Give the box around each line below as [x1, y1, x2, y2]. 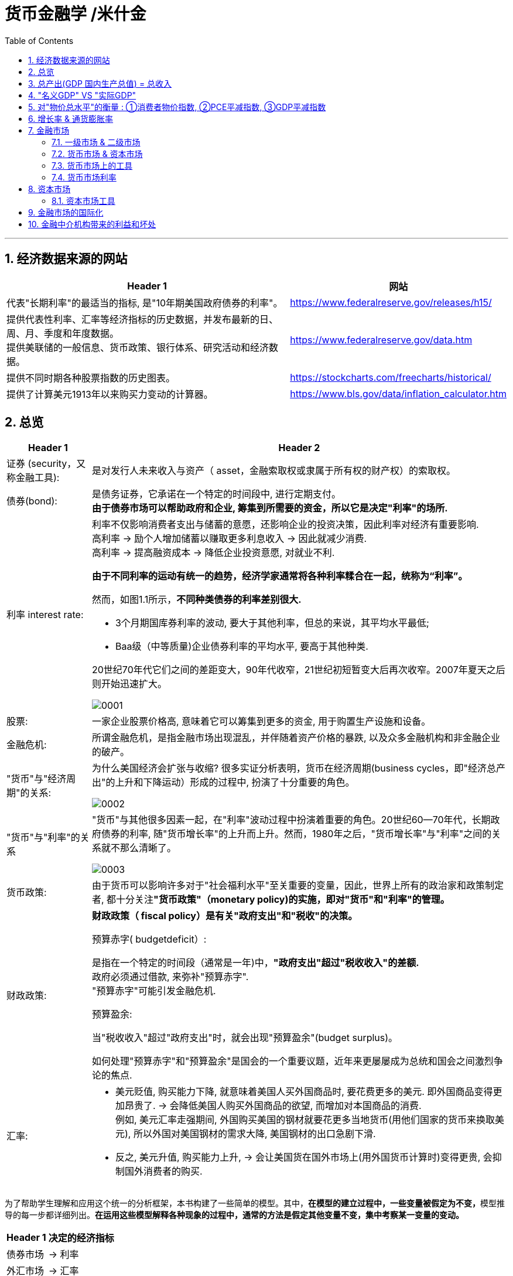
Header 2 [278, 442, 320, 454]
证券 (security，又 [6, 458, 86, 470]
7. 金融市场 [28, 125, 70, 135]
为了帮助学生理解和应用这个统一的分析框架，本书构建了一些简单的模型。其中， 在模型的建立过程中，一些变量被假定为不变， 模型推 [5, 1198, 505, 1209]
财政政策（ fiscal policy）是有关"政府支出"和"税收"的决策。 [91, 910, 358, 922]
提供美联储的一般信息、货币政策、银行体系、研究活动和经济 [6, 341, 269, 353]
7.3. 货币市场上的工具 [52, 160, 133, 170]
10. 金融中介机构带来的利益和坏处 [28, 219, 156, 229]
